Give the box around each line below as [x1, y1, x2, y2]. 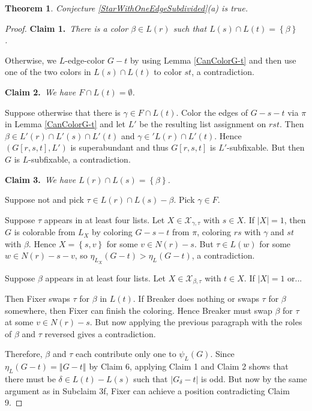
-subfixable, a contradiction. [28, 152, 131, 165]
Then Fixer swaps [5, 292, 70, 305]
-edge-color [65, 53, 105, 66]
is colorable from [14, 226, 76, 238]
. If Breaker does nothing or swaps [133, 292, 259, 305]
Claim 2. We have [5, 85, 76, 98]
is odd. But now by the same [201, 372, 307, 385]
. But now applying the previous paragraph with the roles [89, 316, 302, 328]
